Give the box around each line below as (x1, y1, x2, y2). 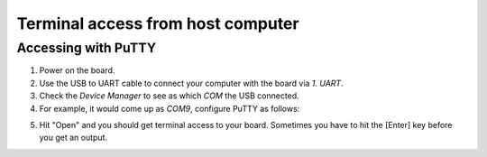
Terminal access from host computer (16, 14, 299, 33)
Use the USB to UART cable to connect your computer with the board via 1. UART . (39, 78, 344, 88)
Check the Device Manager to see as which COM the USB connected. (39, 90, 299, 101)
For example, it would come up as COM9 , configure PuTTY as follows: (39, 103, 300, 114)
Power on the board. (39, 65, 115, 76)
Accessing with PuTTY (16, 40, 157, 56)
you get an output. (39, 132, 108, 143)
